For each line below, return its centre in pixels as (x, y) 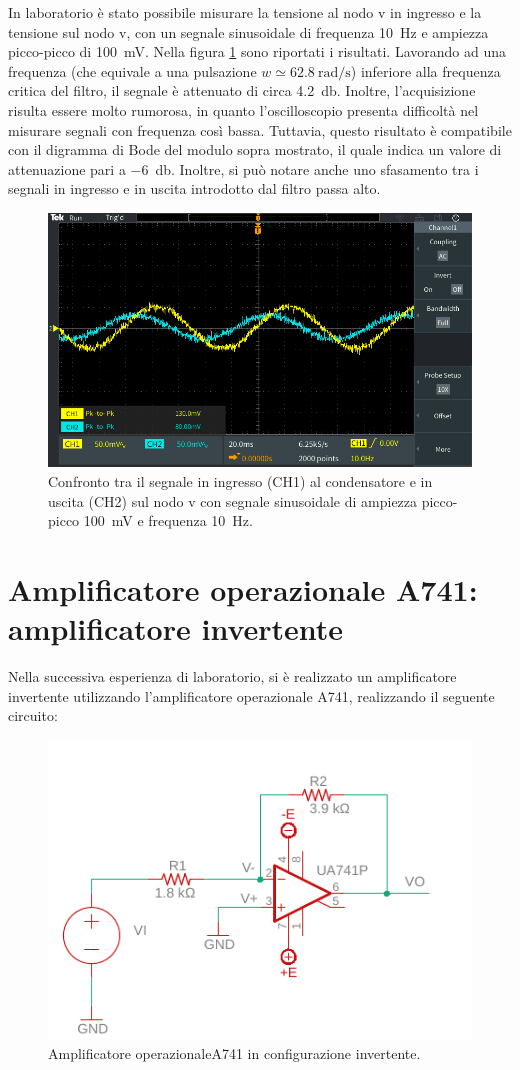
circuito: (33, 715)
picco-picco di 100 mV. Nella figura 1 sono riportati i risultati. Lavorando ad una (257, 51)
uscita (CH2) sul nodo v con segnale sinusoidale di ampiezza (233, 500)
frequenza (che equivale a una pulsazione (132, 70)
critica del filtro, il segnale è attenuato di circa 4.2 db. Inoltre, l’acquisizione (242, 90)
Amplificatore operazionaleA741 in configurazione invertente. (234, 1052)
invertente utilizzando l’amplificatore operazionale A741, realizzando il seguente (251, 695)
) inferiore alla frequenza (425, 70)
